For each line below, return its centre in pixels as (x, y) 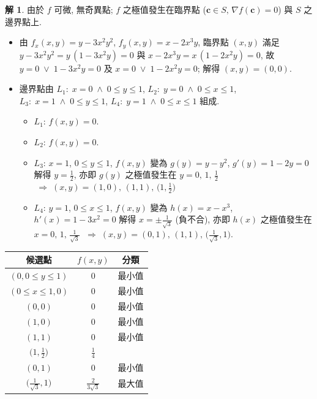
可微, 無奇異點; (84, 9)
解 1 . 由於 (24, 9)
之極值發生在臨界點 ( (164, 9)
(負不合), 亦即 (203, 219)
